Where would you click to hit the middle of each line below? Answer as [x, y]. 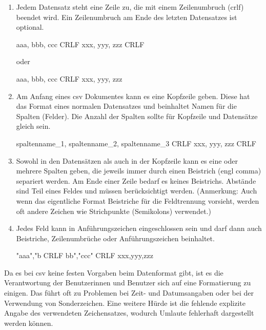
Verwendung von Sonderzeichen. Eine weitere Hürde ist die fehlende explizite [125, 303]
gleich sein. [33, 126]
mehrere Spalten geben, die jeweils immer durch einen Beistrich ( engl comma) [139, 171]
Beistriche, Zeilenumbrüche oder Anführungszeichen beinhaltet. [115, 238]
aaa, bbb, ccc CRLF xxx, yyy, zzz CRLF [80, 44]
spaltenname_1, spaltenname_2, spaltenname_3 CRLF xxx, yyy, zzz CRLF [136, 143]
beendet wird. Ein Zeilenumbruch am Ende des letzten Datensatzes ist [127, 17]
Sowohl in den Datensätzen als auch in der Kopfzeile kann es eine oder [127, 160]
